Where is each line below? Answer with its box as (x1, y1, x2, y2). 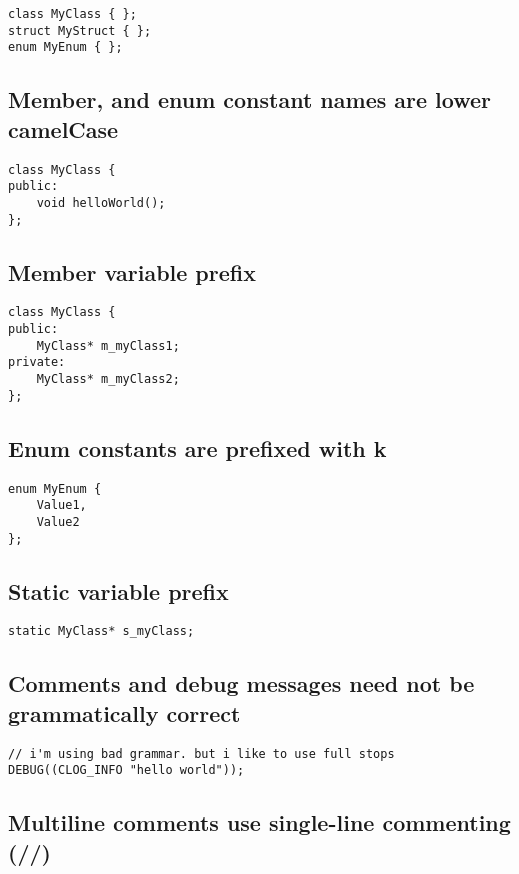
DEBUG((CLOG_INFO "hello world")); (8, 763, 245, 778)
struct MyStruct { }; (8, 23, 152, 38)
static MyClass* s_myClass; (8, 624, 195, 639)
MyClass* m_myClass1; (36, 338, 180, 353)
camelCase (8, 113, 119, 144)
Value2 (36, 514, 80, 529)
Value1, (36, 498, 87, 513)
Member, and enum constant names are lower (8, 84, 491, 115)
